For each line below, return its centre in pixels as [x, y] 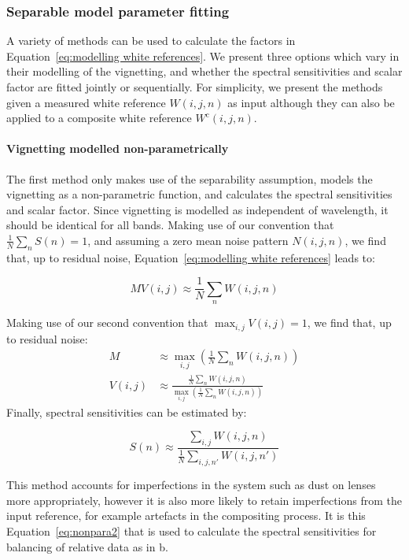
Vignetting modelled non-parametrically [118, 148]
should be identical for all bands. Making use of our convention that [170, 225]
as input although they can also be [311, 102]
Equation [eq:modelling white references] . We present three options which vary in [203, 56]
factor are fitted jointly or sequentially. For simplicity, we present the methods [195, 87]
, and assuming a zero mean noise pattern [188, 240]
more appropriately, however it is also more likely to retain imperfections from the [204, 500]
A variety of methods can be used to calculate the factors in [151, 41]
